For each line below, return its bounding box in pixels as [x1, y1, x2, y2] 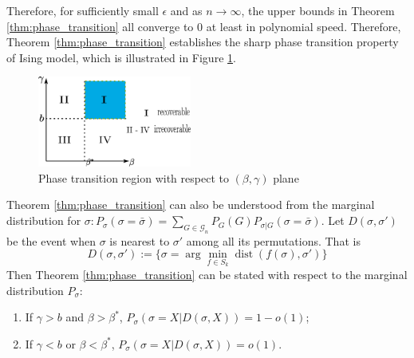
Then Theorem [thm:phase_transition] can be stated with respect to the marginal [6, 266, 408, 283]
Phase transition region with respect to [38, 169, 229, 186]
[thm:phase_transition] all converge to [6, 18, 194, 34]
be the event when [6, 232, 96, 249]
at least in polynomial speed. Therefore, [206, 18, 401, 34]
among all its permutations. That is [186, 232, 361, 249]
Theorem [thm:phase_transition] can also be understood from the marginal [6, 196, 375, 213]
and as [170, 2, 203, 18]
